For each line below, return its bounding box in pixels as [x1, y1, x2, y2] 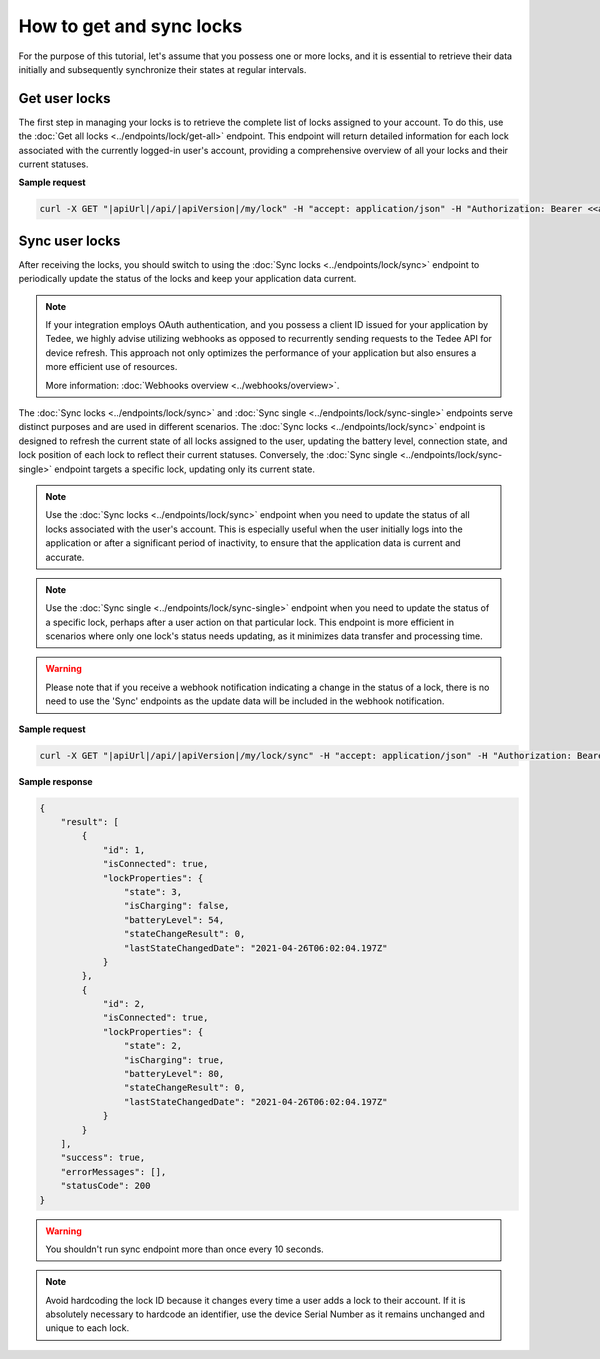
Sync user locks [18, 232, 121, 249]
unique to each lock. [45, 1322, 130, 1334]
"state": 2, [123, 1040, 183, 1052]
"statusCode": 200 [60, 1180, 151, 1192]
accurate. [45, 551, 85, 563]
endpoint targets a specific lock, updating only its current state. [53, 463, 315, 475]
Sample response [18, 775, 94, 787]
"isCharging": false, [123, 900, 230, 912]
